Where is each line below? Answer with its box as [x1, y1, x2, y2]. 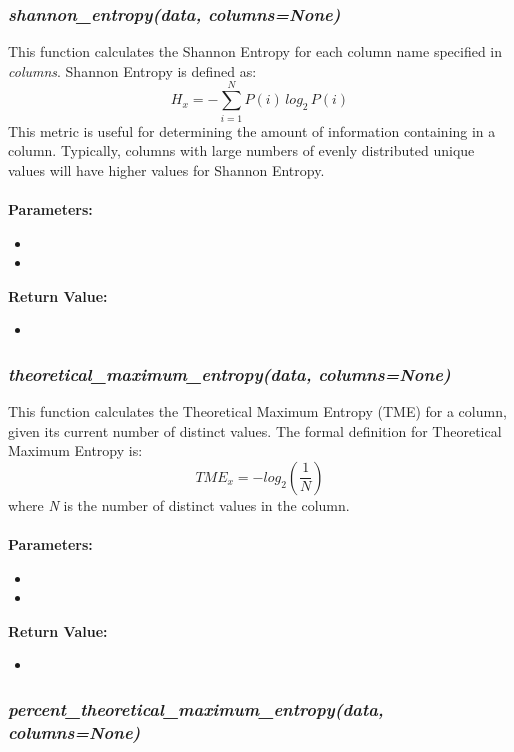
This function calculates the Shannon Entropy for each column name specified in [8, 41, 503, 62]
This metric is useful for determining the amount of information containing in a [8, 120, 496, 141]
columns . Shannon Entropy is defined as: [8, 60, 257, 81]
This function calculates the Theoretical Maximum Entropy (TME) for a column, [8, 401, 507, 422]
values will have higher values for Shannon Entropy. [8, 159, 325, 180]
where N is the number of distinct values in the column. [8, 494, 350, 515]
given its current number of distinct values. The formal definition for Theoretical [8, 420, 502, 441]
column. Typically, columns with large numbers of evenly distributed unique [8, 140, 475, 161]
